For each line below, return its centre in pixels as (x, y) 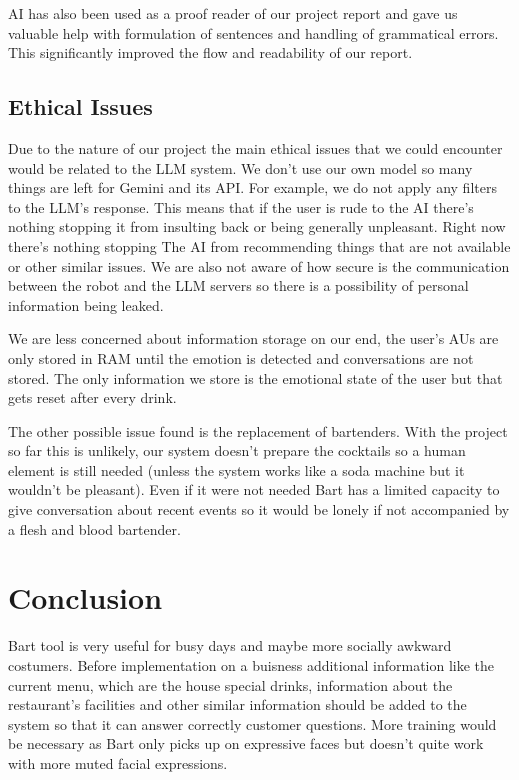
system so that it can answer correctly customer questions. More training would (252, 723)
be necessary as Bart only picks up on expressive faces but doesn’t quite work (246, 743)
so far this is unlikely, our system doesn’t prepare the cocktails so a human (237, 450)
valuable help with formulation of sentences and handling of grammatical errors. (253, 32)
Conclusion (85, 597)
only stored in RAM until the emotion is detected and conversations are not (241, 357)
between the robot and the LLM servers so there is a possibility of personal (238, 285)
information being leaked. (86, 304)
